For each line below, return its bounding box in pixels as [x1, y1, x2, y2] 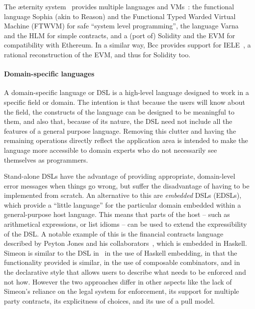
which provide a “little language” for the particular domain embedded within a [4, 199, 241, 210]
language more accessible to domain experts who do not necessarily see [4, 144, 217, 155]
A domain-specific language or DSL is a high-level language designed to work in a [4, 87, 249, 97]
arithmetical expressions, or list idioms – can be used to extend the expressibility [4, 219, 247, 229]
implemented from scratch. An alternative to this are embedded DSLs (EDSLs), [4, 190, 242, 200]
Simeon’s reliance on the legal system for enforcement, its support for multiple [4, 286, 239, 296]
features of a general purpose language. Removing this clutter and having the [4, 125, 236, 136]
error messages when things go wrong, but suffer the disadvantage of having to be [4, 180, 250, 190]
